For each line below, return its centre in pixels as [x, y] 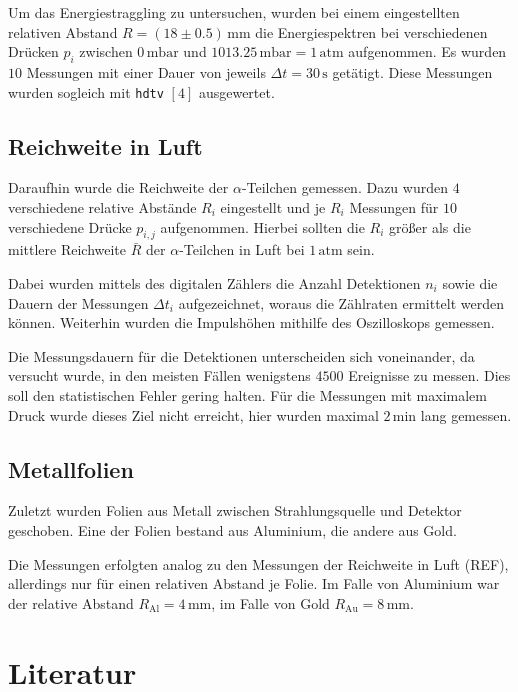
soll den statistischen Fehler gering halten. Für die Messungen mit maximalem [247, 394]
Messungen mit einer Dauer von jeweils [146, 71]
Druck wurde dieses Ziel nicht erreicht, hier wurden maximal [193, 414]
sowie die [470, 283]
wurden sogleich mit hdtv [86, 91]
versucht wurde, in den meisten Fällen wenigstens [159, 375]
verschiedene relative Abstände [102, 207]
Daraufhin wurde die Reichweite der [118, 187]
